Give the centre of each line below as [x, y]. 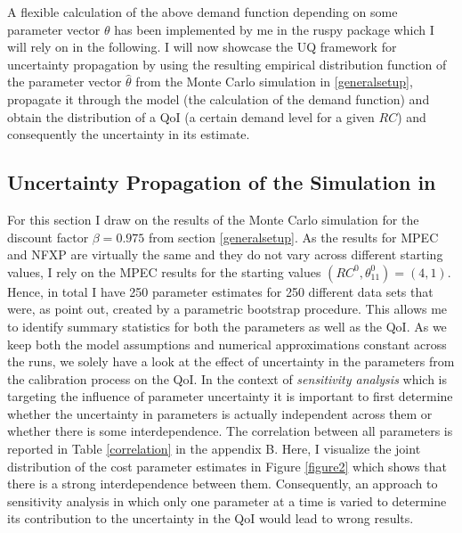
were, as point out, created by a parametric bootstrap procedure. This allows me [227, 309]
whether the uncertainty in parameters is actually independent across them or [220, 413]
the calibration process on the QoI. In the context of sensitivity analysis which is [227, 378]
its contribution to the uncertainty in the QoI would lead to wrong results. [211, 518]
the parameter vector [65, 82]
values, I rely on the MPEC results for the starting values [164, 271]
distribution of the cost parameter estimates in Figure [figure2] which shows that [227, 466]
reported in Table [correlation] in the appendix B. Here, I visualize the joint [214, 449]
